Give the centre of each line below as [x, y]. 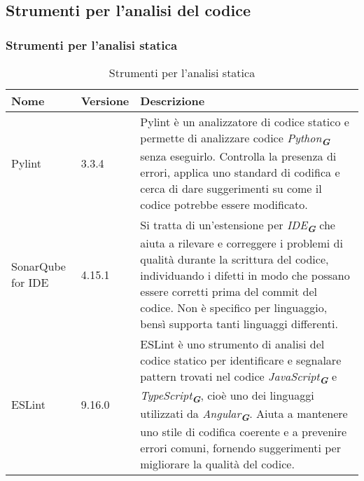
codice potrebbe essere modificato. [224, 205]
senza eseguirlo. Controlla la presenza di [238, 156]
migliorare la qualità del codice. [217, 463]
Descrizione [173, 101]
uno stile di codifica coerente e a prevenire [244, 431]
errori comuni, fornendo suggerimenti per [240, 447]
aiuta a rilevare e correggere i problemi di [241, 243]
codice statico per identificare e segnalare [241, 360]
